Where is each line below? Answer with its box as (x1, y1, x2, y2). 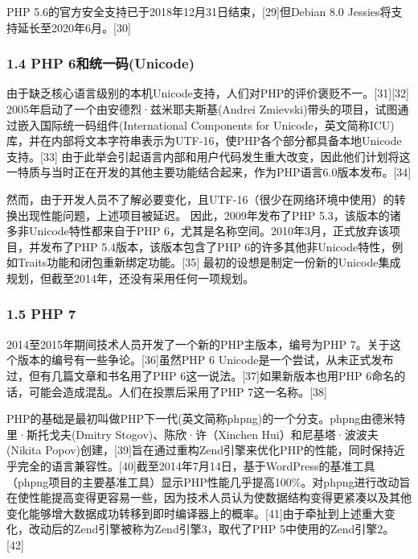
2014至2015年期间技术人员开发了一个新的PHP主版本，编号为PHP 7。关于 (6, 335, 390, 352)
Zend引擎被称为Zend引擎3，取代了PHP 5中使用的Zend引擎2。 (73, 520, 395, 537)
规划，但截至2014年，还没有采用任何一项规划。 (6, 269, 254, 286)
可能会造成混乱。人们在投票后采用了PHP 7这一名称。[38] (28, 383, 328, 400)
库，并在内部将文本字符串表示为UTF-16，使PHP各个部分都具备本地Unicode (6, 132, 402, 149)
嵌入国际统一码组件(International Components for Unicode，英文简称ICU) (17, 116, 395, 133)
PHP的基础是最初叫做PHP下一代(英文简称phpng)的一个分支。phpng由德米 (6, 410, 395, 427)
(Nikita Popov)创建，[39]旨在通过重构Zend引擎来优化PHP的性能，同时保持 (6, 441, 394, 458)
